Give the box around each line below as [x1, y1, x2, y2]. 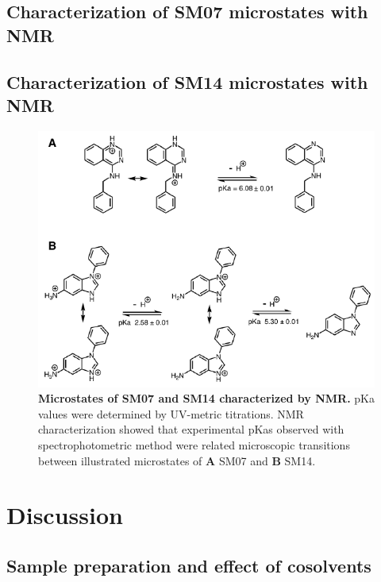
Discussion [6, 499, 123, 531]
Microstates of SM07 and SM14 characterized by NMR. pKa [38, 390, 375, 407]
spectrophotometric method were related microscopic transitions [38, 437, 350, 453]
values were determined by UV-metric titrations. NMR [38, 405, 304, 422]
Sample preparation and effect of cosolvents [6, 553, 371, 578]
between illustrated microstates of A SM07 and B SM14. [38, 452, 316, 468]
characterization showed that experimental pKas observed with [38, 421, 344, 437]
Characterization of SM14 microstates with [6, 69, 368, 94]
